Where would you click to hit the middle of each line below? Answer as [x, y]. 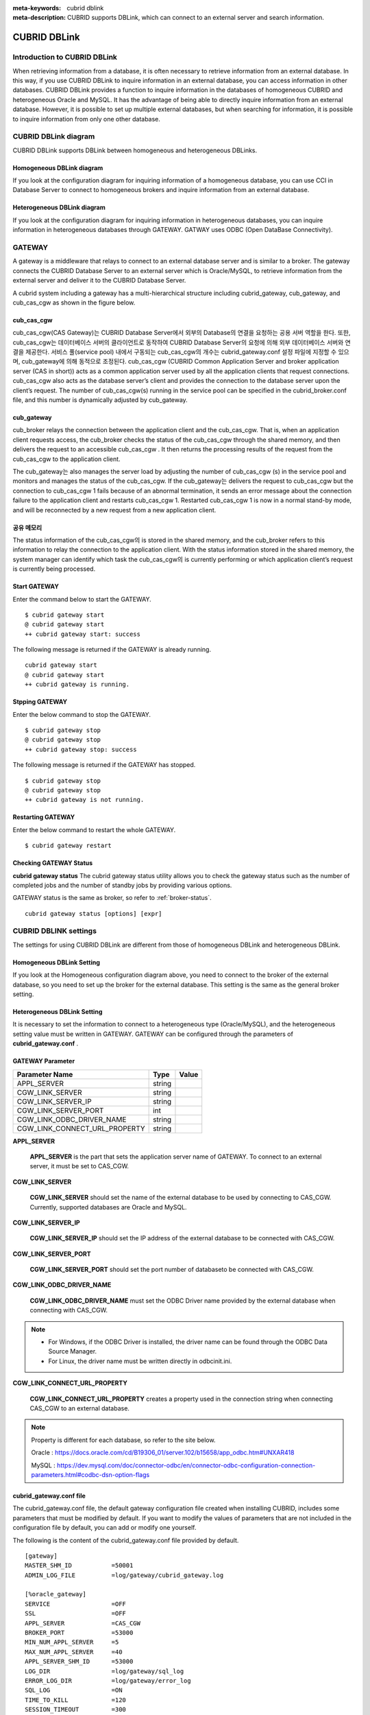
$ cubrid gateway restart [69, 846]
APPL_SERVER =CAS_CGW [83, 1623]
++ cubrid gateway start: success [83, 634]
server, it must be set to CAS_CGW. [79, 1166]
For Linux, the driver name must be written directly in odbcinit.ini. [140, 1361]
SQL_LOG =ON [74, 1690]
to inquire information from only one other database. [87, 119]
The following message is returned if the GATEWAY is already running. [112, 650]
